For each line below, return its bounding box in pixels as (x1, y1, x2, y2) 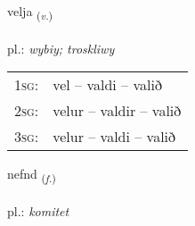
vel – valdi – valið (53, 74, 162, 96)
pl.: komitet (7, 202, 69, 221)
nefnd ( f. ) (7, 164, 56, 186)
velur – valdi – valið (53, 126, 176, 147)
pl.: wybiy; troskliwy (7, 38, 115, 57)
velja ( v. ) (7, 2, 53, 22)
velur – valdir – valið (53, 100, 182, 121)
